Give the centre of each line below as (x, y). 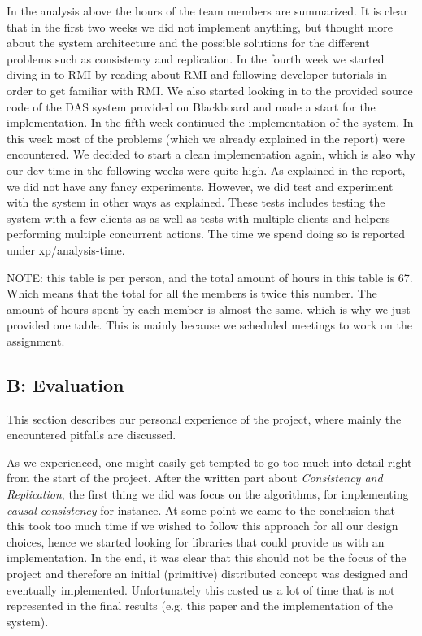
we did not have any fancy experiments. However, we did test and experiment (200, 186)
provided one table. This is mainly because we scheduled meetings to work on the (209, 325)
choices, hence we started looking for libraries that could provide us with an (196, 541)
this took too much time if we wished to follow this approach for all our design (202, 526)
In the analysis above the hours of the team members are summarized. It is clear (207, 11)
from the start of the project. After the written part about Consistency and (195, 478)
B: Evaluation (65, 384)
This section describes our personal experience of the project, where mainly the (204, 418)
